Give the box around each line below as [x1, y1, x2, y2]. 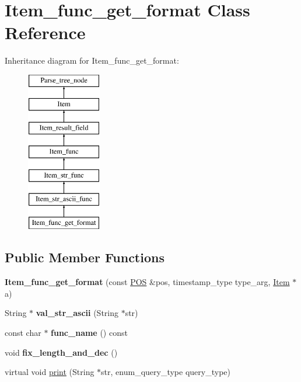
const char [5, 327, 41, 339]
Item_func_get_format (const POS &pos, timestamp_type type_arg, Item [5, 276, 290, 288]
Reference [5, 20, 86, 44]
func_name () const [51, 327, 128, 339]
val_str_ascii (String [36, 307, 118, 319]
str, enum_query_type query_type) [101, 366, 230, 378]
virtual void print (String [5, 366, 94, 378]
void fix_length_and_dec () [5, 346, 118, 358]
